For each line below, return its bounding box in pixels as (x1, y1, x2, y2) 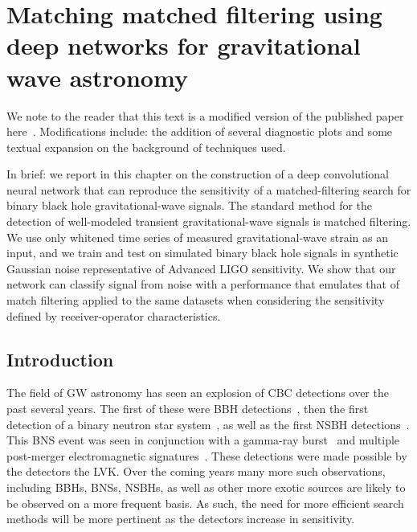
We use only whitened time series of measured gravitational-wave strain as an (6, 228, 389, 245)
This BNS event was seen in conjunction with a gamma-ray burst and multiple (6, 432, 400, 448)
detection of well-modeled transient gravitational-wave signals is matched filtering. (6, 213, 411, 230)
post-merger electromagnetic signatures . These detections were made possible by (6, 447, 407, 464)
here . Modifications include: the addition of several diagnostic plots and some (6, 123, 393, 140)
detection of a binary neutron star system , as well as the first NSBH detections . (6, 415, 410, 432)
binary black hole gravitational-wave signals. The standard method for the (6, 197, 373, 214)
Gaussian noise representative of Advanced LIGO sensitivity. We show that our (6, 260, 396, 276)
